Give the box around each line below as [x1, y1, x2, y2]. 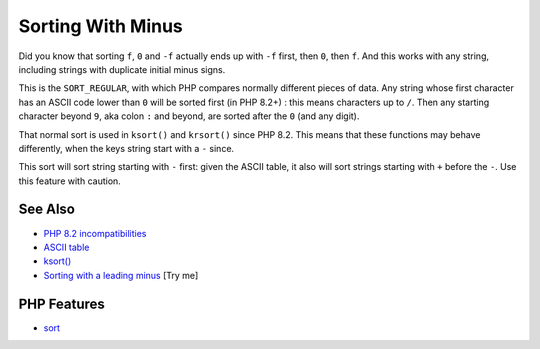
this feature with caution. [18, 175, 122, 187]
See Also [18, 201, 75, 218]
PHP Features [18, 295, 105, 312]
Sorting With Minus [18, 15, 184, 37]
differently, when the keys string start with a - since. [18, 142, 235, 154]
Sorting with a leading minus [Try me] [43, 269, 199, 281]
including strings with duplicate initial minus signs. [18, 63, 226, 75]
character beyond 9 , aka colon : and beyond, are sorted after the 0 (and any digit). [18, 110, 360, 122]
